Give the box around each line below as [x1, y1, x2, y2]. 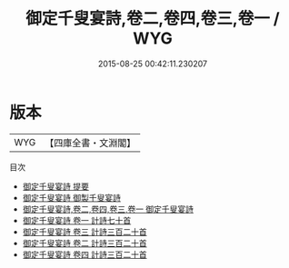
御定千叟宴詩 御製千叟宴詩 [22, 192, 121, 203]
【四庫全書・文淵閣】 [45, 136, 136, 149]
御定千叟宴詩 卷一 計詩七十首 [22, 214, 132, 225]
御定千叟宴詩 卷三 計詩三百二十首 [22, 226, 147, 237]
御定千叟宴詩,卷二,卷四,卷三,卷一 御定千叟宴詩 [22, 203, 194, 214]
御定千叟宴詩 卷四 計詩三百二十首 [22, 249, 147, 260]
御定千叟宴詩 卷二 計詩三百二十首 [22, 237, 147, 248]
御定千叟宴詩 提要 [22, 181, 89, 192]
